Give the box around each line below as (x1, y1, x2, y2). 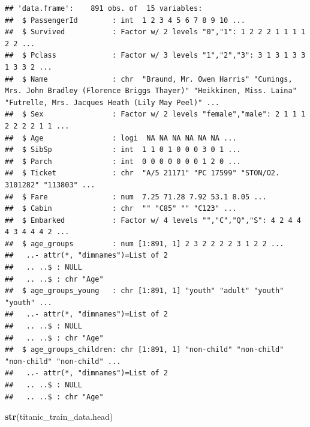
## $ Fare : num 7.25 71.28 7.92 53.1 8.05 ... (5, 192, 267, 201)
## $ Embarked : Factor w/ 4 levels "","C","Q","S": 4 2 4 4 (5, 216, 301, 225)
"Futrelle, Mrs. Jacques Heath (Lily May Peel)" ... (5, 98, 219, 107)
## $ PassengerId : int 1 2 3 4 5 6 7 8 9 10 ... (5, 16, 245, 25)
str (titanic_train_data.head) (5, 410, 113, 423)
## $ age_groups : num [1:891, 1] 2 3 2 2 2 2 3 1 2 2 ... (5, 239, 284, 248)
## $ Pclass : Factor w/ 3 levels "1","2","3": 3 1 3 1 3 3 (5, 51, 306, 60)
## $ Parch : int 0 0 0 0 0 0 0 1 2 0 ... (5, 157, 241, 166)
